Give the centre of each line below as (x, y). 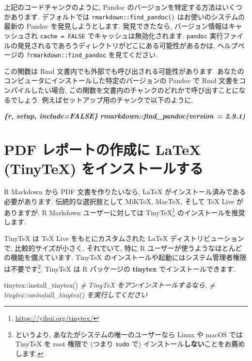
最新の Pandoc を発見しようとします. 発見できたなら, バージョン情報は (116, 26)
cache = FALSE (63, 36)
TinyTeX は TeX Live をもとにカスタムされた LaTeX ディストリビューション (124, 238)
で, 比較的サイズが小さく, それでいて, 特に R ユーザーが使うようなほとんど (123, 248)
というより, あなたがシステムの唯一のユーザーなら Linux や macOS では (129, 334)
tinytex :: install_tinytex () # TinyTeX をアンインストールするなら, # (110, 285)
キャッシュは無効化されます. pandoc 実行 (159, 35)
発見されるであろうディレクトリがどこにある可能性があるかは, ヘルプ (127, 45)
